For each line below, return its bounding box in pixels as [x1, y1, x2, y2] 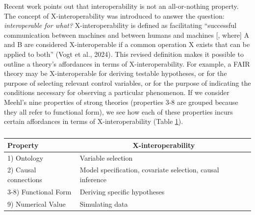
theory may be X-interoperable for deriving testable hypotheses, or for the [4, 68, 227, 78]
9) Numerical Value [7, 198, 66, 209]
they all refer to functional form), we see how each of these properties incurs [4, 106, 233, 117]
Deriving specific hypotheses [79, 186, 165, 196]
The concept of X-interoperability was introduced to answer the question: [4, 10, 225, 21]
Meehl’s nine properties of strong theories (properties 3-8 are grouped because [4, 96, 238, 107]
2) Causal [7, 165, 36, 175]
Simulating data [79, 198, 128, 209]
